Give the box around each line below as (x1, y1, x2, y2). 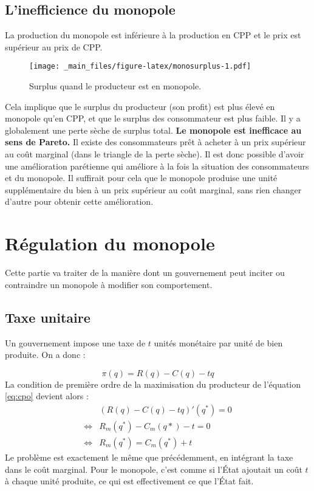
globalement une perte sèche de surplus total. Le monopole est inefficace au (5, 123, 302, 136)
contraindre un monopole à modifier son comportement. (5, 278, 213, 290)
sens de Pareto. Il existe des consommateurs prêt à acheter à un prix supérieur (5, 136, 306, 148)
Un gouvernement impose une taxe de (5, 336, 146, 349)
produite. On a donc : (5, 348, 86, 361)
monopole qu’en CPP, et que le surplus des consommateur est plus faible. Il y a (5, 112, 301, 125)
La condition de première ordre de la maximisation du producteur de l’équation (5, 377, 301, 390)
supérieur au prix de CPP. (5, 40, 103, 53)
